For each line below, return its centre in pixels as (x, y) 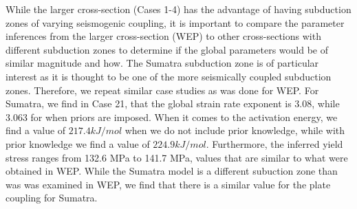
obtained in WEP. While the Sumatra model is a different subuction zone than (172, 171)
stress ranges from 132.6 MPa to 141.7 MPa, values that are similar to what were (177, 157)
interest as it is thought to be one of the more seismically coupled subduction (169, 76)
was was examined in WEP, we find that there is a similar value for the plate (168, 184)
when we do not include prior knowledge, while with (235, 130)
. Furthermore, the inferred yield (274, 143)
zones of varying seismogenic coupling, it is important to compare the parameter (175, 22)
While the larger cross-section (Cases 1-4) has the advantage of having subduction (178, 9)
